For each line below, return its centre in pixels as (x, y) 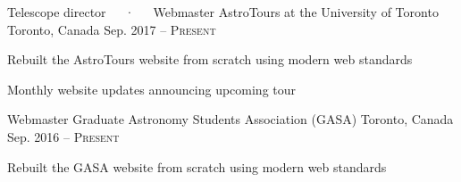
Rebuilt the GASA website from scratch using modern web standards (197, 166)
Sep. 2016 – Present (63, 136)
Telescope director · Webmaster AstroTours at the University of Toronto (223, 12)
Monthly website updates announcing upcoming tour (152, 89)
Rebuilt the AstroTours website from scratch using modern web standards (210, 59)
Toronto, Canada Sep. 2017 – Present (112, 29)
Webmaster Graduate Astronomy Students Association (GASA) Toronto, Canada (230, 119)
